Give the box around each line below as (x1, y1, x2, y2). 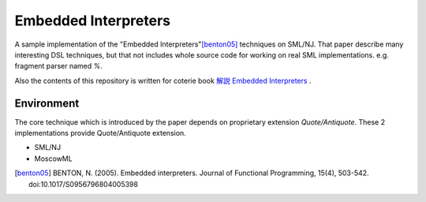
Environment (14, 96, 80, 110)
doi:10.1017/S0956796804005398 (28, 179, 138, 189)
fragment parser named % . (14, 62, 103, 71)
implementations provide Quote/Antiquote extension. (14, 129, 187, 138)
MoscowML (34, 154, 73, 163)
